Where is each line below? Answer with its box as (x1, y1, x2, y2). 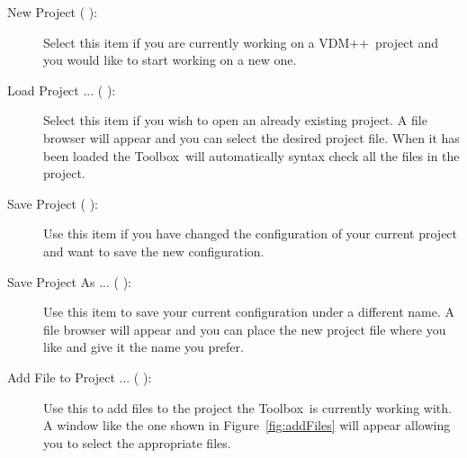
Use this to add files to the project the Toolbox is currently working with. (43, 398, 452, 417)
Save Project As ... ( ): (7, 272, 131, 291)
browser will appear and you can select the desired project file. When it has (43, 128, 460, 147)
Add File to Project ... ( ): (7, 367, 152, 386)
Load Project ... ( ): (7, 80, 116, 99)
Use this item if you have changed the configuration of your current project (43, 224, 458, 243)
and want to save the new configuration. (43, 241, 265, 260)
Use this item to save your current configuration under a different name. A (43, 302, 455, 321)
